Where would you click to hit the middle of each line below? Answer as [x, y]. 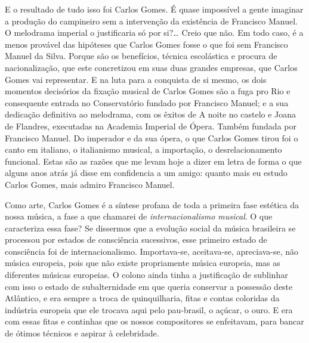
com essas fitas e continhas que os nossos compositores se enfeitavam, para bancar [154, 321]
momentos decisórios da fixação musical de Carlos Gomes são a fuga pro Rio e [148, 91]
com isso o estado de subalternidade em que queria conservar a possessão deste [149, 286]
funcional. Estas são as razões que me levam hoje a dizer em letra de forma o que [153, 161]
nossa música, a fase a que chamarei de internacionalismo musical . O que [139, 216]
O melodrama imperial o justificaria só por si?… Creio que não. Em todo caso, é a [154, 33]
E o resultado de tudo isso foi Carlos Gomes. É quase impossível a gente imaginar [154, 9]
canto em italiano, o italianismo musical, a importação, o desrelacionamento [143, 149]
